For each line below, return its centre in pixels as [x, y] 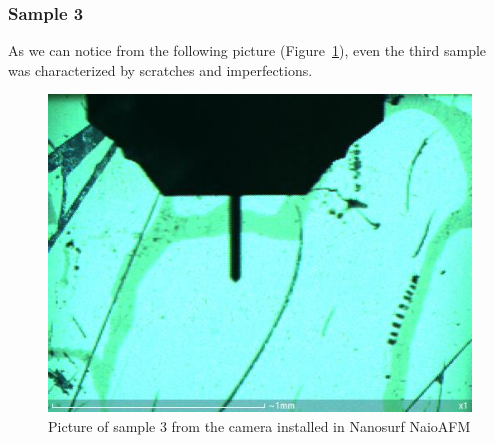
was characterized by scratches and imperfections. [160, 69]
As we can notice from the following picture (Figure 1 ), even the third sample [247, 50]
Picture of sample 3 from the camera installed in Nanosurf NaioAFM [259, 426]
